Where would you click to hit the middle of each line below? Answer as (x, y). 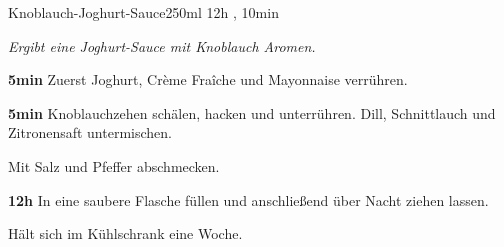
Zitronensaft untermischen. (90, 132)
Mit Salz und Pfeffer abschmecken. (114, 165)
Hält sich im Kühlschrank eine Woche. (125, 233)
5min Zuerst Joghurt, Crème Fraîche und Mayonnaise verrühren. (208, 79)
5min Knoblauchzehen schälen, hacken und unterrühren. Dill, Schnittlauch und (252, 112)
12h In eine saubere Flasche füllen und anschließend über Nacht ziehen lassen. (248, 199)
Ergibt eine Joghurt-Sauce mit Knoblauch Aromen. (162, 45)
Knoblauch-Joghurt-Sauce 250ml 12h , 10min (143, 12)
